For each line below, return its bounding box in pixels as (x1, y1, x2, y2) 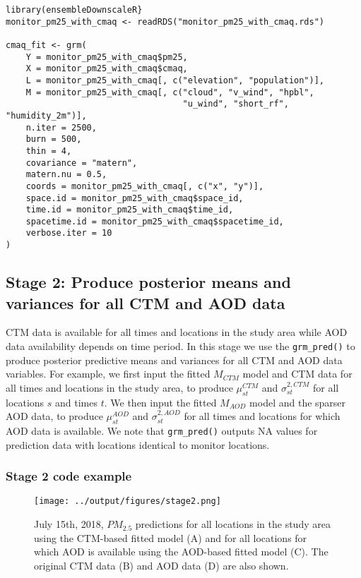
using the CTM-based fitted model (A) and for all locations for (34, 530, 307, 545)
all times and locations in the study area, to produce (6, 380, 233, 395)
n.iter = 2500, (25, 122, 97, 133)
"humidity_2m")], (6, 110, 87, 121)
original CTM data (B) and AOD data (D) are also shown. (34, 558, 289, 572)
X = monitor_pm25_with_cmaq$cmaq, (25, 64, 188, 74)
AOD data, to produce (6, 409, 103, 423)
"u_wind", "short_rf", (182, 99, 289, 109)
